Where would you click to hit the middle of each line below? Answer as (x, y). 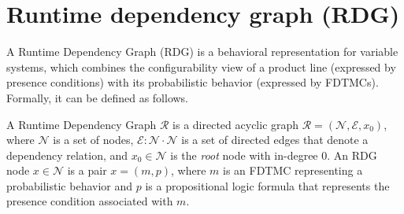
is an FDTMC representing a (293, 170)
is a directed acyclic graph (236, 124)
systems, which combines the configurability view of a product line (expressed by (201, 66)
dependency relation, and (67, 155)
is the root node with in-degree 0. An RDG (274, 155)
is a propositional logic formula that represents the (267, 185)
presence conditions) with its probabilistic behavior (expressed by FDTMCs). (193, 82)
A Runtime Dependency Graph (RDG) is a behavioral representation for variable (202, 52)
